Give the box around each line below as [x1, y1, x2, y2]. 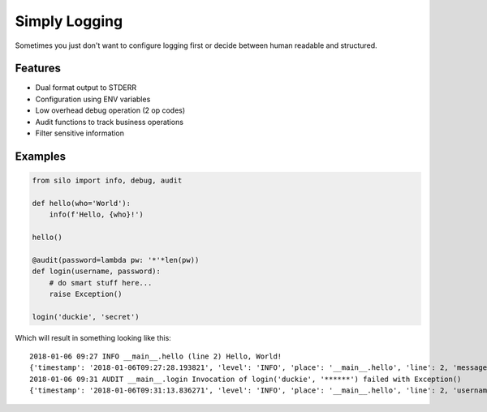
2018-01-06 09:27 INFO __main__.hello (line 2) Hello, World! [29, 352, 282, 361]
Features [15, 62, 61, 75]
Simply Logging [15, 12, 123, 30]
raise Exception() [49, 289, 123, 298]
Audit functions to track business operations [35, 117, 184, 127]
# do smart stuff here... [49, 278, 153, 287]
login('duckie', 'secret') [32, 312, 140, 321]
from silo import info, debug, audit [32, 176, 183, 186]
